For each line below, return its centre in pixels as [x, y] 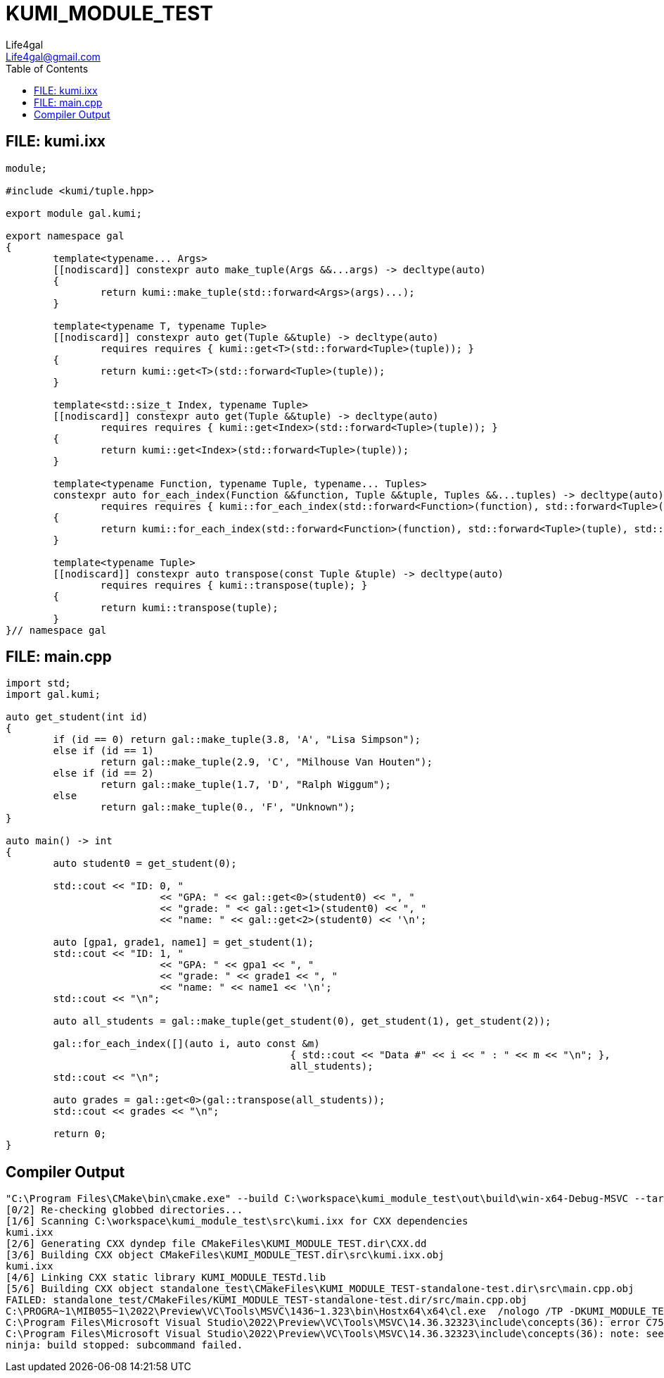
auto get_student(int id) [77, 717]
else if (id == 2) [103, 773]
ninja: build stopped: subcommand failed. [124, 1345]
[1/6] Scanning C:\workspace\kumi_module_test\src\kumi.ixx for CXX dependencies [237, 1221]
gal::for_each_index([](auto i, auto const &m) [186, 1044]
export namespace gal [65, 236]
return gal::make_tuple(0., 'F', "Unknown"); [228, 807]
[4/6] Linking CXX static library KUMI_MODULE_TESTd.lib [166, 1278]
